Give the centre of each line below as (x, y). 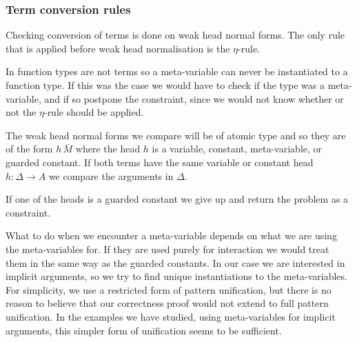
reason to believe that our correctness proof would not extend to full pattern (167, 303)
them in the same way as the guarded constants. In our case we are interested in (175, 262)
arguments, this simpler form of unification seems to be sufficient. (144, 330)
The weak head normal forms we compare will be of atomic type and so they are (176, 135)
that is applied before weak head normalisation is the (118, 48)
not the (21, 112)
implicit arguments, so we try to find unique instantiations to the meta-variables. (176, 276)
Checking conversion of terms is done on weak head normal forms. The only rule (175, 35)
